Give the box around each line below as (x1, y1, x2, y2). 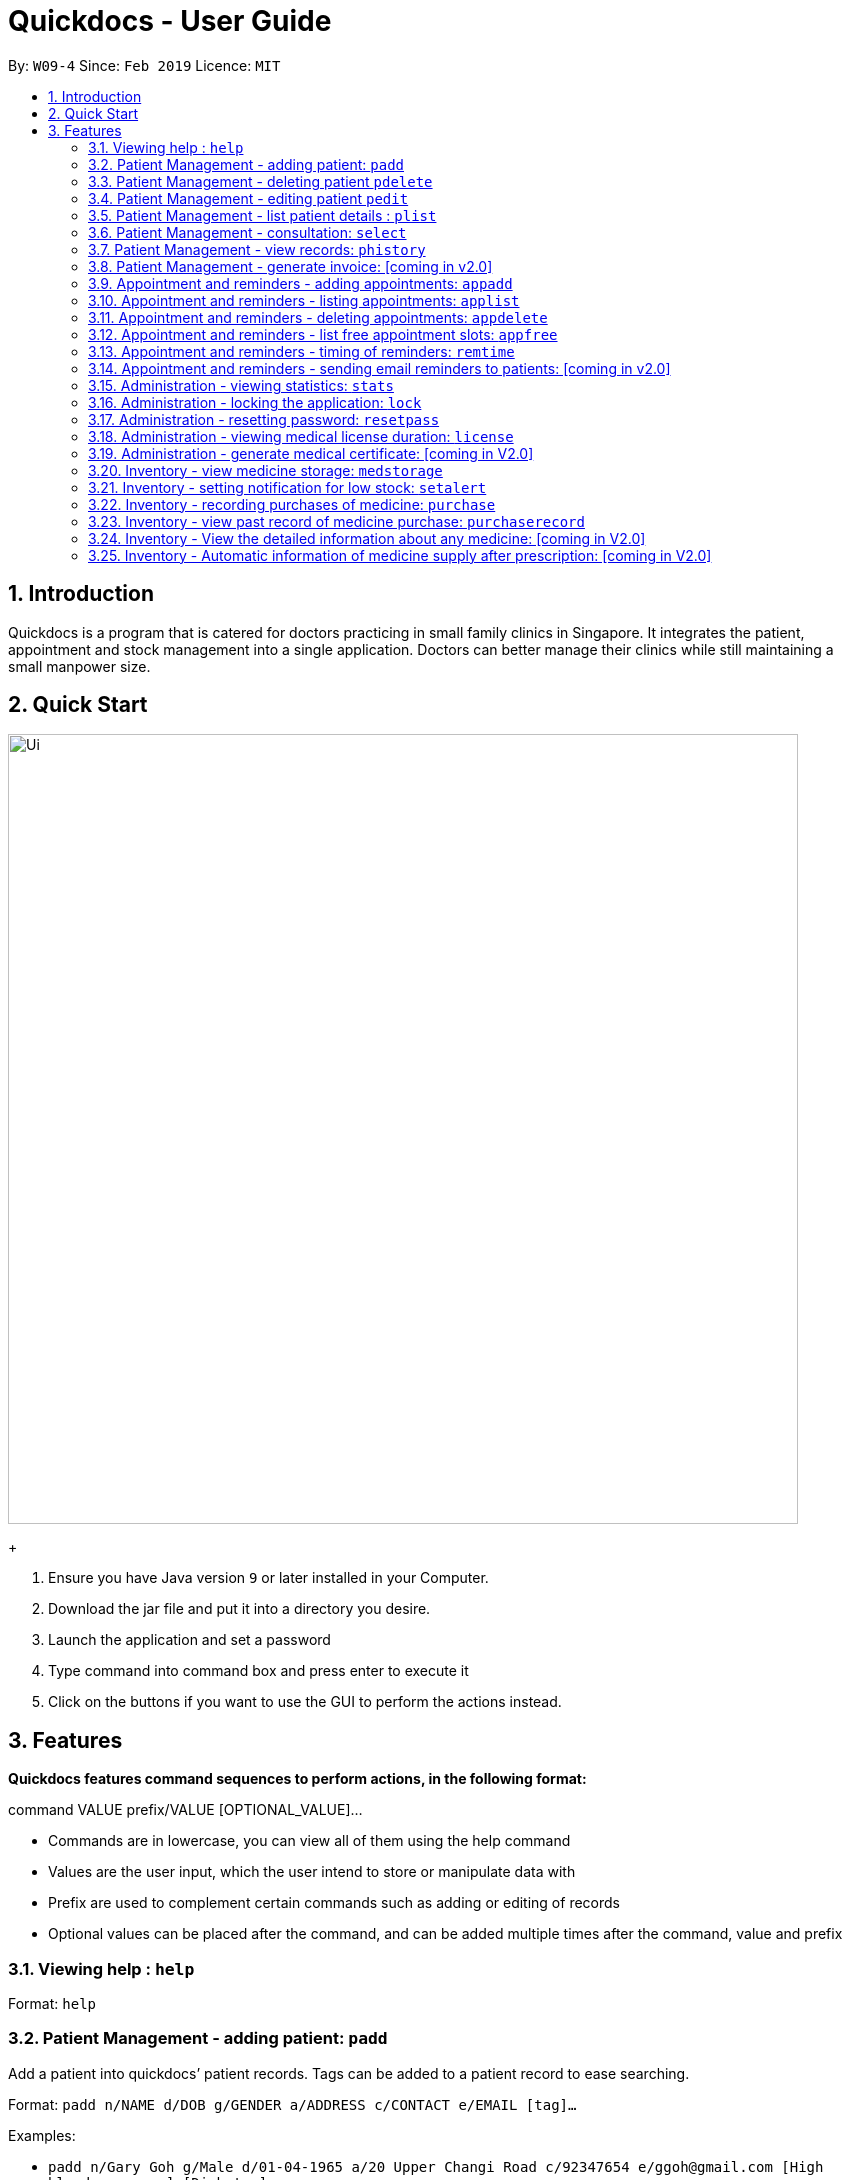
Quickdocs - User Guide (8, 4, 332, 38)
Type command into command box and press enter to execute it (48, 1662, 469, 1680)
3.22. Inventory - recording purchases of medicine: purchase (88, 495, 496, 513)
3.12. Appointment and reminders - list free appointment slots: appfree (88, 325, 558, 343)
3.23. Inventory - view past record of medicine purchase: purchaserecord (88, 512, 585, 530)
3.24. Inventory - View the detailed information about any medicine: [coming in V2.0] (88, 529, 646, 547)
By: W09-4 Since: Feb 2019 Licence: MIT (8, 56, 281, 74)
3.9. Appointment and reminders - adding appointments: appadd (88, 274, 513, 292)
